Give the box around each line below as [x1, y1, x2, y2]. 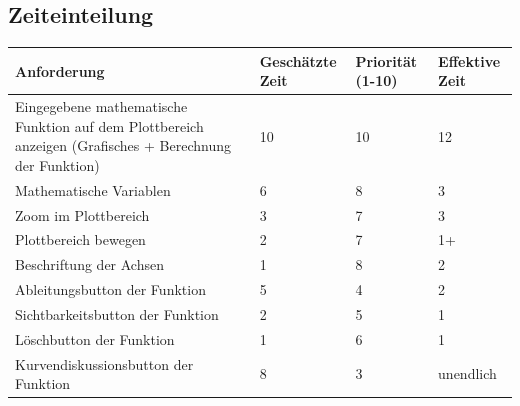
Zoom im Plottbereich [15, 204, 150, 225]
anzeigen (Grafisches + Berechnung [15, 135, 231, 156]
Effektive [438, 50, 501, 71]
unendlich [438, 363, 497, 384]
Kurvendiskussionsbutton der [15, 353, 194, 374]
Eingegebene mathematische [15, 96, 188, 117]
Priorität [355, 50, 418, 71]
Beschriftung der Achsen [15, 254, 164, 275]
